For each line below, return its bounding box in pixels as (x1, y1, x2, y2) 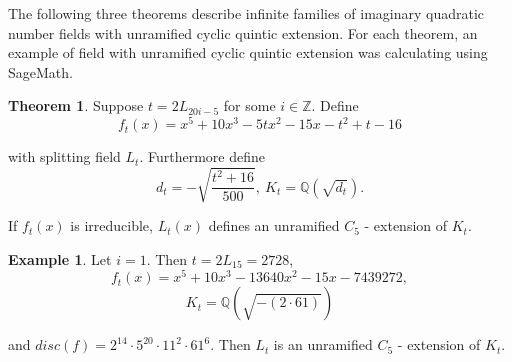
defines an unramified (208, 215, 340, 236)
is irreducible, (70, 215, 153, 236)
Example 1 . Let (8, 248, 112, 269)
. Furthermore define (139, 146, 265, 167)
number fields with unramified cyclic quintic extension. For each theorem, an (8, 22, 478, 43)
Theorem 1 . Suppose (8, 95, 144, 116)
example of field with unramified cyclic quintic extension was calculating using (8, 42, 488, 63)
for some (223, 95, 276, 116)
